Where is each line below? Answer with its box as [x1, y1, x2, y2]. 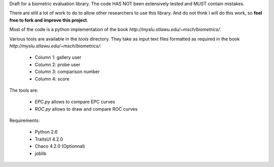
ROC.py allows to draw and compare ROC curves [35, 106, 138, 112]
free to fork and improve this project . [9, 17, 89, 23]
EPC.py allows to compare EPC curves [35, 99, 115, 105]
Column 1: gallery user [35, 54, 82, 60]
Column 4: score [35, 76, 70, 82]
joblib [35, 150, 47, 156]
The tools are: [9, 87, 39, 93]
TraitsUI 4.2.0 [35, 136, 63, 142]
